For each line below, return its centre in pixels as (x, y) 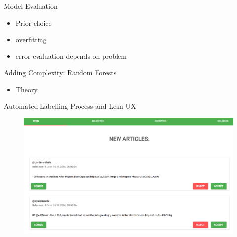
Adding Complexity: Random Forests (60, 72)
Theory (26, 89)
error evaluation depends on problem (71, 56)
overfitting (31, 39)
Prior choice (34, 23)
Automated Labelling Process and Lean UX (70, 106)
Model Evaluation (31, 6)
